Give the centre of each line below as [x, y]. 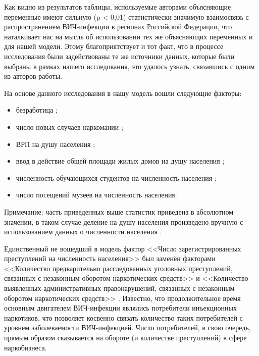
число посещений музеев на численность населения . [96, 195]
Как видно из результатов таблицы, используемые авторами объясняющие [118, 7]
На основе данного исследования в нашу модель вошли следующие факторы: [123, 93]
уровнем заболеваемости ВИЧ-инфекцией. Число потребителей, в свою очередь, [127, 327]
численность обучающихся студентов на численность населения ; [116, 177]
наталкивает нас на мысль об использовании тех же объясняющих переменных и [128, 36]
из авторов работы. [33, 76]
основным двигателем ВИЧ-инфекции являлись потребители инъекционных [120, 308]
